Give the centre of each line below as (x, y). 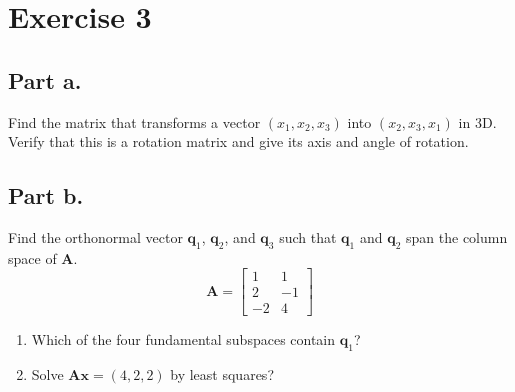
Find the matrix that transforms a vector (134, 121)
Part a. (45, 79)
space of (32, 257)
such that (308, 236)
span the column (457, 236)
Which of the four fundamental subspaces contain (183, 339)
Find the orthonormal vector (95, 236)
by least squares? (222, 374)
